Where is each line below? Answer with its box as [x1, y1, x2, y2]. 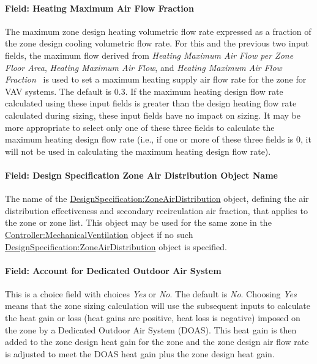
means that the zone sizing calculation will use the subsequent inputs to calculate [5, 299, 310, 312]
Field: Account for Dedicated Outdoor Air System [5, 264, 222, 277]
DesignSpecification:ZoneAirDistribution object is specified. [5, 240, 227, 253]
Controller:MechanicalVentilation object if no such [5, 228, 193, 240]
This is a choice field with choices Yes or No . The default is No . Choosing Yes [5, 287, 297, 300]
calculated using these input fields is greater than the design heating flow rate [5, 97, 297, 110]
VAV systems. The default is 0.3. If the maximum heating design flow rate [5, 84, 283, 97]
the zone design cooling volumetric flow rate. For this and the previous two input [5, 37, 309, 50]
